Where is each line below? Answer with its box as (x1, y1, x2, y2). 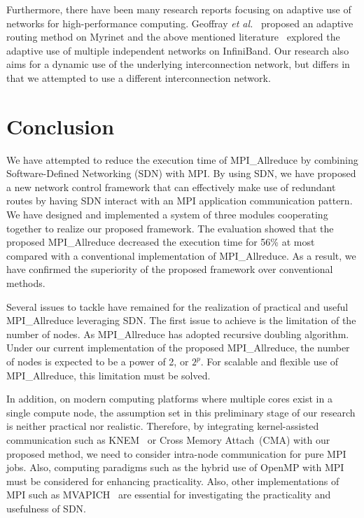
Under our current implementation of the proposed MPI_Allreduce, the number (6, 340, 350, 355)
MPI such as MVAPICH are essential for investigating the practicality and (6, 487, 331, 502)
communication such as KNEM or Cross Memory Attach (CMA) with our (6, 432, 330, 447)
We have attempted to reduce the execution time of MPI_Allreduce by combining (6, 152, 358, 167)
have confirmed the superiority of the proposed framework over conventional (6, 262, 333, 276)
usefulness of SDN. (6, 500, 86, 515)
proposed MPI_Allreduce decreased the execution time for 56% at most (6, 234, 315, 249)
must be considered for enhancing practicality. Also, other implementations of (6, 473, 339, 488)
